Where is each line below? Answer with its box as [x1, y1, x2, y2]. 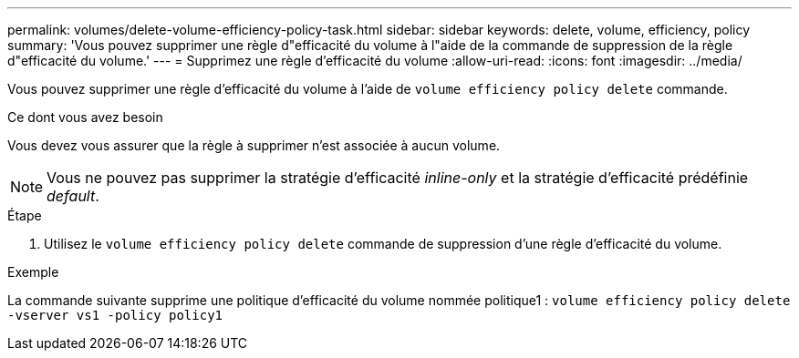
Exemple [7, 264, 59, 280]
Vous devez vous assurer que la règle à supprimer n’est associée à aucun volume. [7, 138, 501, 153]
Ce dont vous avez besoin [7, 109, 163, 125]
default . [47, 187, 99, 205]
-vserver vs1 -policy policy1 [7, 308, 223, 322]
